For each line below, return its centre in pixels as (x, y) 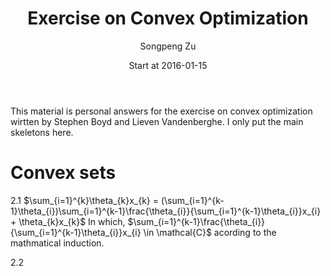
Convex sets (63, 173)
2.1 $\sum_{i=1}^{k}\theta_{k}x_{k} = (84, 200)
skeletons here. (42, 132)
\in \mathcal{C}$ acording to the (210, 232)
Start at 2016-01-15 (168, 65)
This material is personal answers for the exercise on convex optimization (161, 111)
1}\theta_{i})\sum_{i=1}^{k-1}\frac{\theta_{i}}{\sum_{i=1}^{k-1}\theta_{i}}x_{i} (166, 211)
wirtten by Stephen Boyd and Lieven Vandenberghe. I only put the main (157, 121)
